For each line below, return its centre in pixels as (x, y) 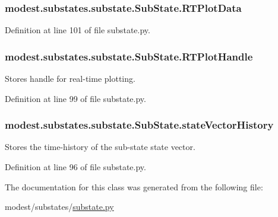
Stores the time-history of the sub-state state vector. (100, 147)
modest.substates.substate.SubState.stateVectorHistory (139, 125)
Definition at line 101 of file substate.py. (78, 30)
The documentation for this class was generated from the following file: (134, 186)
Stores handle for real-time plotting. (70, 79)
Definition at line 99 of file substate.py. (75, 98)
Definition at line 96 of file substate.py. (75, 167)
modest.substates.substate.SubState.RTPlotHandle (129, 56)
